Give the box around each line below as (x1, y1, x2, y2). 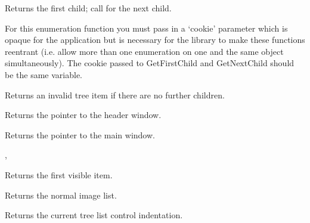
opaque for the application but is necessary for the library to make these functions (5, 33, 305, 46)
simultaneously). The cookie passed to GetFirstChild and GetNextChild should (5, 57, 294, 69)
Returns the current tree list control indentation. (5, 209, 183, 221)
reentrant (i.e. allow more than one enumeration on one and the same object (5, 45, 284, 57)
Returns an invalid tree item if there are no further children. (5, 88, 225, 101)
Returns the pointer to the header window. (5, 109, 162, 121)
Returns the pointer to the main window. (5, 128, 155, 141)
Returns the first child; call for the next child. (5, 2, 172, 14)
